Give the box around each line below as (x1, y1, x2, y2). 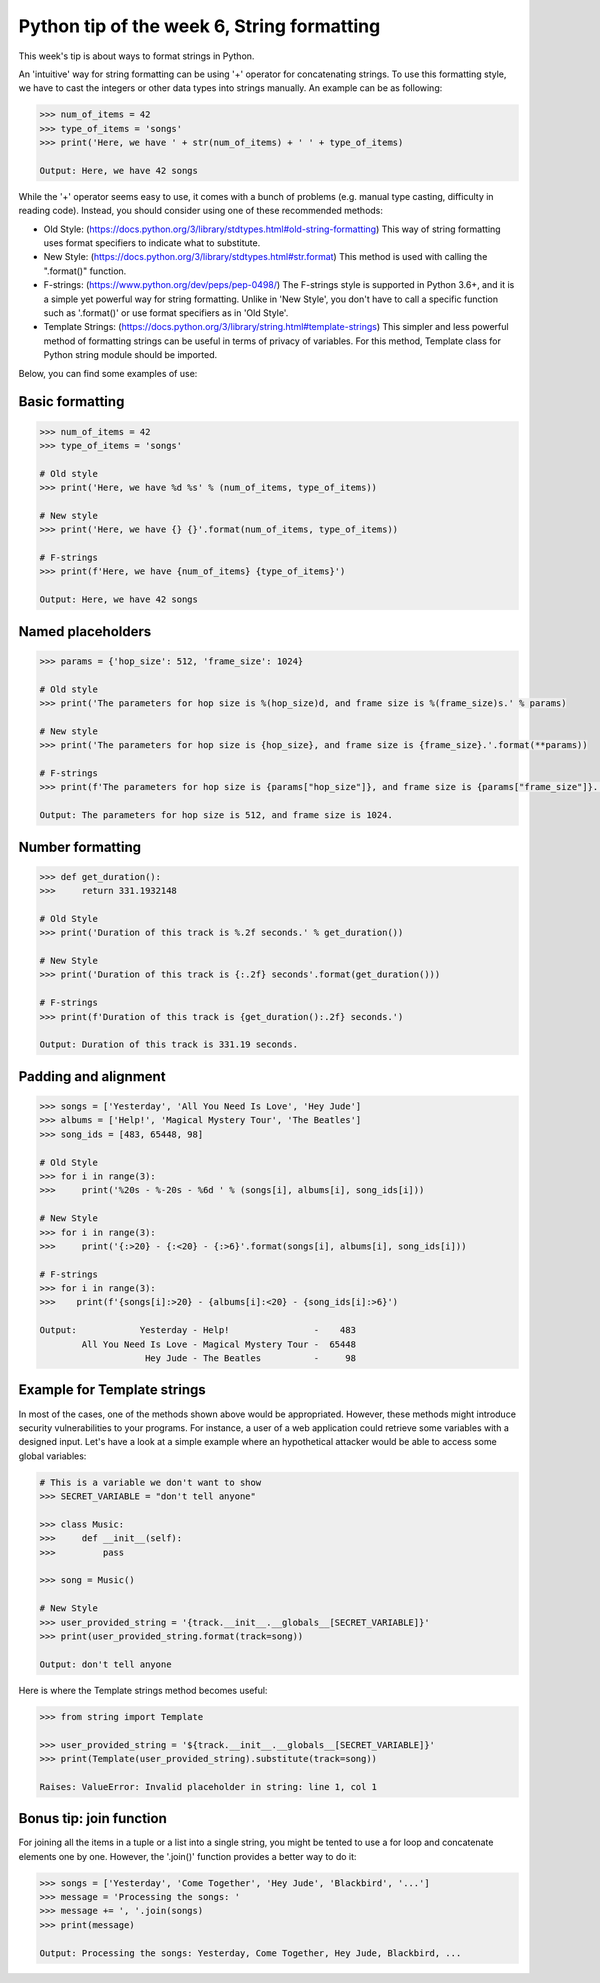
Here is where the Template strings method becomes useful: (18, 1684, 268, 1696)
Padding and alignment (18, 1068, 166, 1085)
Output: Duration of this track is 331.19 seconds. (39, 1039, 299, 1050)
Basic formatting (18, 393, 125, 410)
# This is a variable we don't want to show (39, 1476, 262, 1488)
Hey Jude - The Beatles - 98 (145, 1353, 357, 1364)
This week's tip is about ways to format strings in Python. (18, 50, 255, 62)
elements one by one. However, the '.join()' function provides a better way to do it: (18, 1850, 357, 1862)
